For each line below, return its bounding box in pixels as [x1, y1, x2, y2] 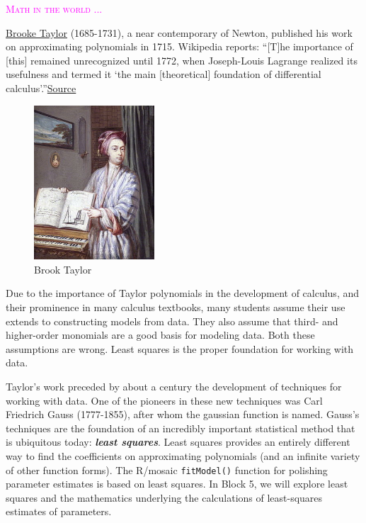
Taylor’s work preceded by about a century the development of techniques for [6, 378, 342, 393]
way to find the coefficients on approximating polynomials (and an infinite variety [6, 448, 360, 463]
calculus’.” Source [6, 80, 76, 95]
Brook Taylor [34, 261, 92, 276]
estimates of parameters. [6, 504, 112, 519]
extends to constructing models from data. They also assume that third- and [6, 313, 338, 328]
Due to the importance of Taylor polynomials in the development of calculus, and [6, 286, 359, 300]
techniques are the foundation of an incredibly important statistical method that [6, 420, 355, 435]
